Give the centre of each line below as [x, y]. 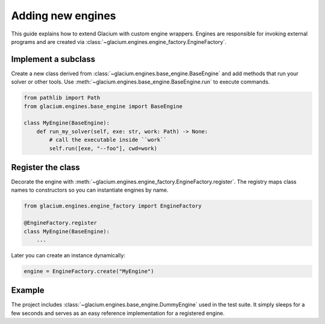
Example [28, 291]
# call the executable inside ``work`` [108, 140]
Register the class [46, 167]
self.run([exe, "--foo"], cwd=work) [103, 148]
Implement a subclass [53, 59]
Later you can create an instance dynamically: [68, 255]
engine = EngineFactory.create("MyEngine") [89, 271]
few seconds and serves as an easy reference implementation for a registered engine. [118, 313]
